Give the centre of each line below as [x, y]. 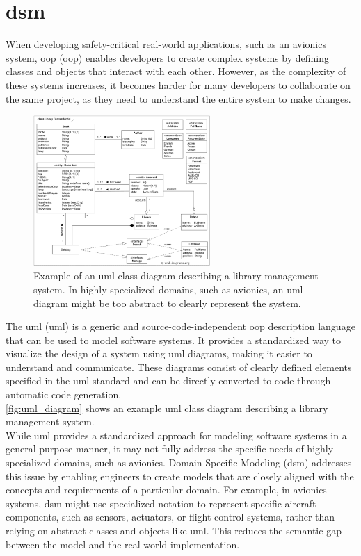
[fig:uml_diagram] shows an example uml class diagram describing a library [167, 408]
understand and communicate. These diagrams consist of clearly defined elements [179, 367]
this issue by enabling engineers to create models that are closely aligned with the [180, 476]
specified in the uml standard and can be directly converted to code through [168, 381]
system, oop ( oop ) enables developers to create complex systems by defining [167, 57]
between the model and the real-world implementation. [123, 544]
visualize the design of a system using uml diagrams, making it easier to [159, 353]
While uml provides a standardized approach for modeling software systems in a [176, 435]
